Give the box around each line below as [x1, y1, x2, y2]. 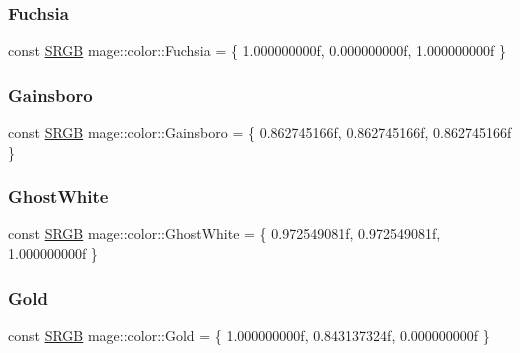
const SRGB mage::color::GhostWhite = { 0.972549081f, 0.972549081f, [8, 223, 441, 244]
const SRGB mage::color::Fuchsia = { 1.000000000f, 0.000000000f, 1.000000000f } [8, 40, 506, 61]
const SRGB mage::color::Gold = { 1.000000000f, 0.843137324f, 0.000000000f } [8, 324, 490, 345]
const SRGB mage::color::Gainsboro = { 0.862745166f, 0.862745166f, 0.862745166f [8, 122, 512, 143]
